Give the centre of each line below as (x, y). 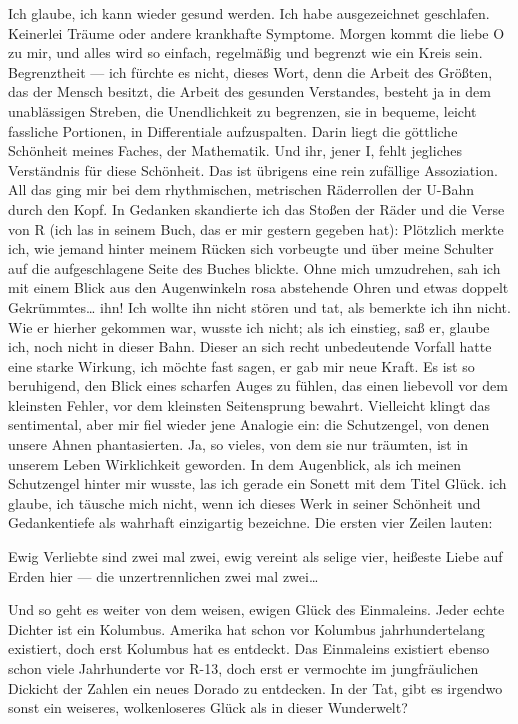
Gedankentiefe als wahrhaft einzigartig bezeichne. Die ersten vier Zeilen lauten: (250, 522)
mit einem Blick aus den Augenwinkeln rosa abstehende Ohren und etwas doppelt (258, 287)
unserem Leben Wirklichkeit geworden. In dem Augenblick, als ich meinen (235, 463)
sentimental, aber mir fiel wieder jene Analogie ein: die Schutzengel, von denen (249, 424)
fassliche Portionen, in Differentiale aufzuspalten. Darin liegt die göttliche (233, 130)
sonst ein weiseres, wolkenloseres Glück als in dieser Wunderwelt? (208, 707)
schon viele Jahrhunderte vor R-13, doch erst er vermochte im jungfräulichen (243, 668)
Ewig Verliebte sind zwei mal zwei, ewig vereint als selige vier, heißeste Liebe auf (255, 556)
